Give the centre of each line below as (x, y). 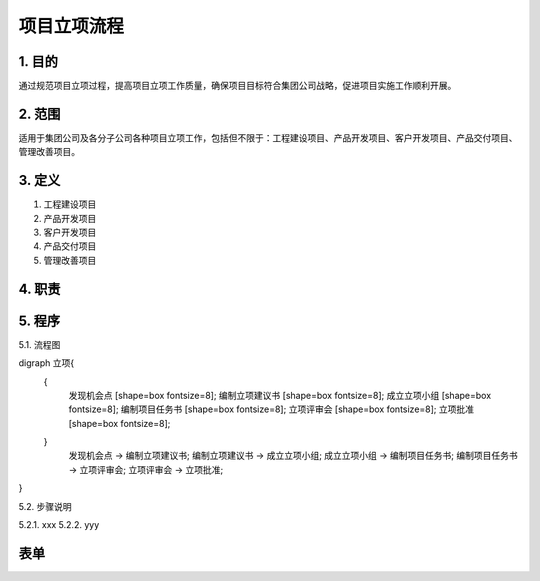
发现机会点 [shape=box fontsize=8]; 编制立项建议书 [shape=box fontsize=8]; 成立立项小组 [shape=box (280, 395)
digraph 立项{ (46, 363)
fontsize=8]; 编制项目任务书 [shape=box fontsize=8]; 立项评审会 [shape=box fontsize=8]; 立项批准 (271, 409)
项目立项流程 (71, 26)
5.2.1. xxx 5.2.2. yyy (59, 525)
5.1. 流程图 (39, 344)
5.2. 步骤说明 (45, 506)
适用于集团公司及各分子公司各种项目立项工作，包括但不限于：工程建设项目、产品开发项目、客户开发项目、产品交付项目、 (268, 137)
